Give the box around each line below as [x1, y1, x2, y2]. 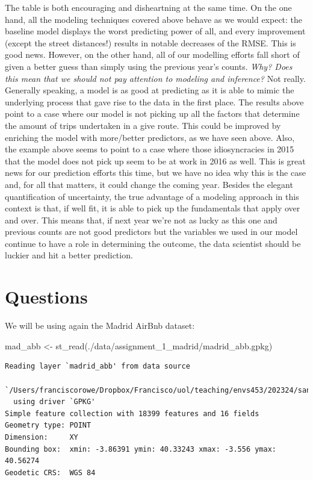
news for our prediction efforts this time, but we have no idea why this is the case [5, 166, 306, 179]
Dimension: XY [5, 432, 78, 441]
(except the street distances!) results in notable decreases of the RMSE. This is [5, 36, 296, 49]
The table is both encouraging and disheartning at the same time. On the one [5, 1, 292, 13]
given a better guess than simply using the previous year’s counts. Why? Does [5, 60, 293, 72]
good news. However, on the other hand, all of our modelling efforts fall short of [5, 48, 300, 61]
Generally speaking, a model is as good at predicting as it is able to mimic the [5, 84, 294, 96]
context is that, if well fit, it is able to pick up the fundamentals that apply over [5, 202, 300, 214]
